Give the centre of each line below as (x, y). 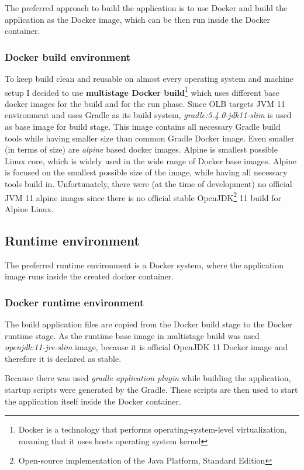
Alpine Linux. (29, 208)
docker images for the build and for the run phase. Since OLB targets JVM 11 (145, 103)
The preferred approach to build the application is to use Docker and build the (146, 8)
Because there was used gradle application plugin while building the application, (148, 378)
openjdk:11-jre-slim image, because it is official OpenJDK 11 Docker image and (146, 347)
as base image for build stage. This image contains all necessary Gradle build (143, 127)
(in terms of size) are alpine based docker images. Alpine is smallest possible (141, 149)
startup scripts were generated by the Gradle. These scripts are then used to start (151, 390)
